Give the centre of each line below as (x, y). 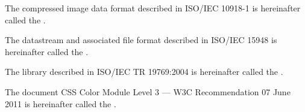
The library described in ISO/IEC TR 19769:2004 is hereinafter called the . (144, 72)
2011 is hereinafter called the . (61, 103)
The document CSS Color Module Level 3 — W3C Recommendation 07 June (148, 91)
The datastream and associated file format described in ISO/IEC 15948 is (141, 40)
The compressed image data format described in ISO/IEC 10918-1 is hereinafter (153, 8)
